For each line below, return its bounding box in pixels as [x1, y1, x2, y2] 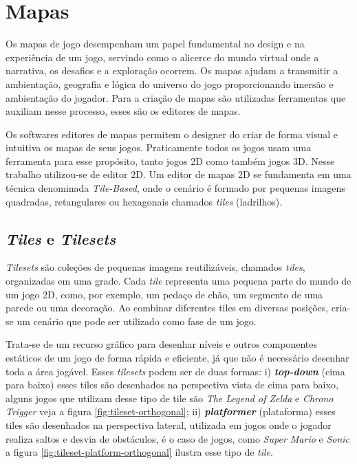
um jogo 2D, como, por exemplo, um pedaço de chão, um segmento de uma [6, 287, 323, 301]
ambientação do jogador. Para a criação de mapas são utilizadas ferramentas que [6, 90, 346, 104]
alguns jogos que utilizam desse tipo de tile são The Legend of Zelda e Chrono [6, 390, 334, 405]
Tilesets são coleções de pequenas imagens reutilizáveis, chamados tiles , [6, 260, 305, 274]
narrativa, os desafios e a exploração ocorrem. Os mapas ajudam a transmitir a [6, 63, 338, 78]
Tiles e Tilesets [6, 228, 116, 249]
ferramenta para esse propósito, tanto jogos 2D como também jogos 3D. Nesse [6, 153, 335, 168]
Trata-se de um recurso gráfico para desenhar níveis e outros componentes [6, 337, 317, 351]
